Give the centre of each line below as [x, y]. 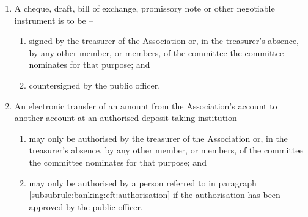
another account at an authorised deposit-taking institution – [129, 118]
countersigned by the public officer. [95, 85]
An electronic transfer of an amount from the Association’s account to [146, 105]
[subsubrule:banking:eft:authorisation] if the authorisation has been [155, 195]
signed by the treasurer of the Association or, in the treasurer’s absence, [164, 41]
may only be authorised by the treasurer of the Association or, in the [158, 138]
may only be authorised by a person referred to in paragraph [143, 182]
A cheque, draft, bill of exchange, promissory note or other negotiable [145, 8]
